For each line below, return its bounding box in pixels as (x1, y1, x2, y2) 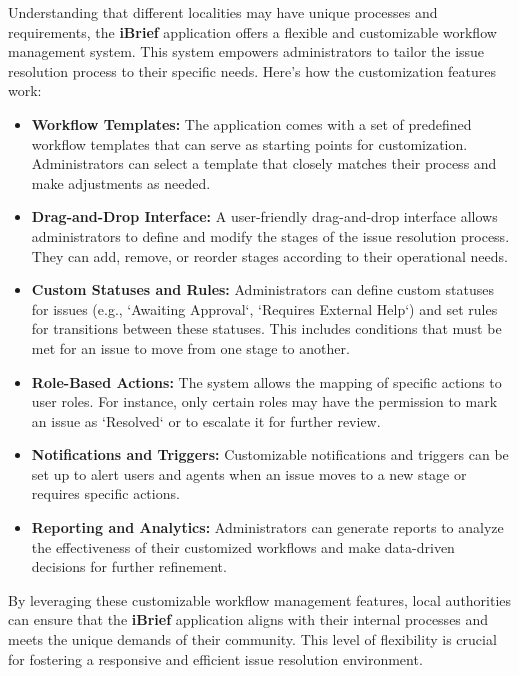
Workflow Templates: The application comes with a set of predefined (31, 113, 472, 134)
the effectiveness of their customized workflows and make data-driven (31, 536, 455, 557)
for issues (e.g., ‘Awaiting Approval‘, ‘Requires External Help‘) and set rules (31, 298, 498, 319)
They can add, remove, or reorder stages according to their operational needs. (31, 245, 508, 266)
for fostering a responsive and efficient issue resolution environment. (8, 648, 423, 669)
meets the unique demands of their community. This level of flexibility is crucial (8, 629, 497, 650)
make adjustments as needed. (31, 172, 211, 193)
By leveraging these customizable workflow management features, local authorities (8, 589, 512, 610)
